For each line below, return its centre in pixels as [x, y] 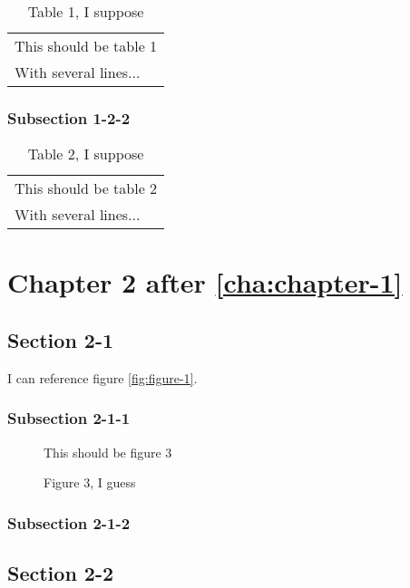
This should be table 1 [86, 46]
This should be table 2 [86, 188]
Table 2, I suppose [86, 154]
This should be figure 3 [108, 452]
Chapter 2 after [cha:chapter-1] [205, 282]
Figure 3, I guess [90, 482]
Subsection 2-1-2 [69, 522]
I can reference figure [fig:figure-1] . [102, 377]
